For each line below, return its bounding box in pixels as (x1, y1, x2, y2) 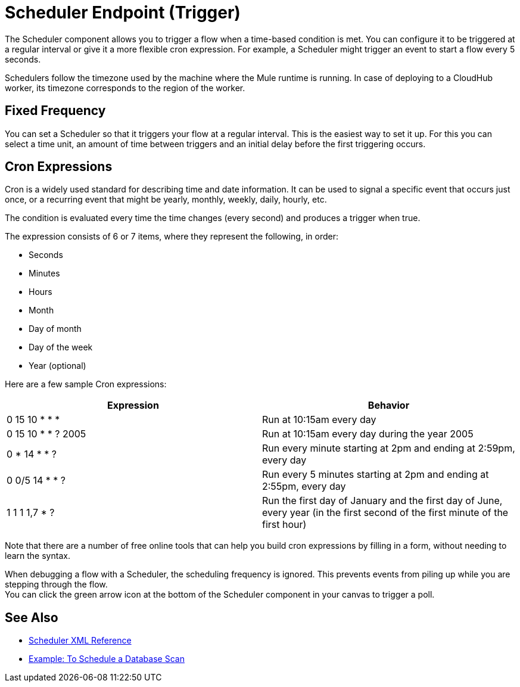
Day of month (29, 324, 82, 334)
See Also (5, 610, 58, 625)
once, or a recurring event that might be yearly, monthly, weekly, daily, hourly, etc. (5, 194, 327, 205)
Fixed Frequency (5, 103, 106, 119)
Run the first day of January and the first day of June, (262, 495, 503, 507)
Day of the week (29, 342, 93, 353)
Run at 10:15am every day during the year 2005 (262, 428, 474, 440)
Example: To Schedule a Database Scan (29, 654, 185, 664)
